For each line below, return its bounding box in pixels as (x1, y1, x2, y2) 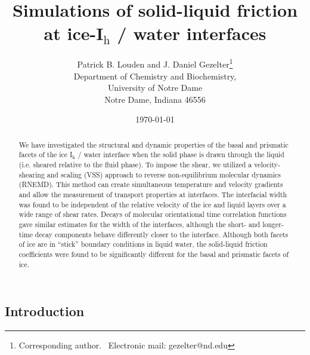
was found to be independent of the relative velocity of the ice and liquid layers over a (18, 199, 286, 209)
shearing (18, 169, 45, 179)
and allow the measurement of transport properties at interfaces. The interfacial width (18, 189, 287, 200)
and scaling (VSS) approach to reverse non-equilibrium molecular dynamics (46, 169, 281, 179)
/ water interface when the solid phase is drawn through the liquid (77, 149, 284, 160)
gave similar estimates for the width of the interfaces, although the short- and (18, 219, 261, 229)
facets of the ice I (18, 149, 73, 160)
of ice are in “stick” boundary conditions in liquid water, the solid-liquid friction (18, 239, 268, 249)
